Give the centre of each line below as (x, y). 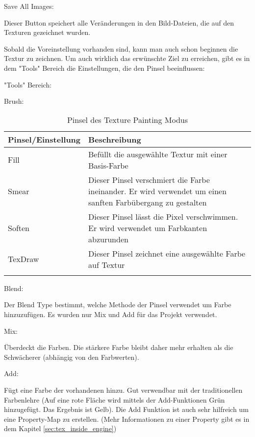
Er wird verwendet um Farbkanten (148, 228)
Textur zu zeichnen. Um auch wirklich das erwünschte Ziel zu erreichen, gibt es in (127, 58)
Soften (19, 228)
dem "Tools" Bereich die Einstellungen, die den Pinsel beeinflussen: (104, 68)
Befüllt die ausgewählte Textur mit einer (158, 154)
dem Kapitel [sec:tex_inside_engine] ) (60, 428)
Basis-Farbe (108, 165)
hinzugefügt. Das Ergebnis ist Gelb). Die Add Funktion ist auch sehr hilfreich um (126, 409)
